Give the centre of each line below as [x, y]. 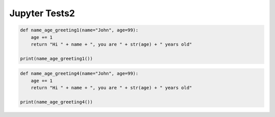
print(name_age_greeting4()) [57, 102]
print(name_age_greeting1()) [57, 58]
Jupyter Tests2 [42, 13]
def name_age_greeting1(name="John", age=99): [79, 30]
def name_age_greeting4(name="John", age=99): [79, 74]
